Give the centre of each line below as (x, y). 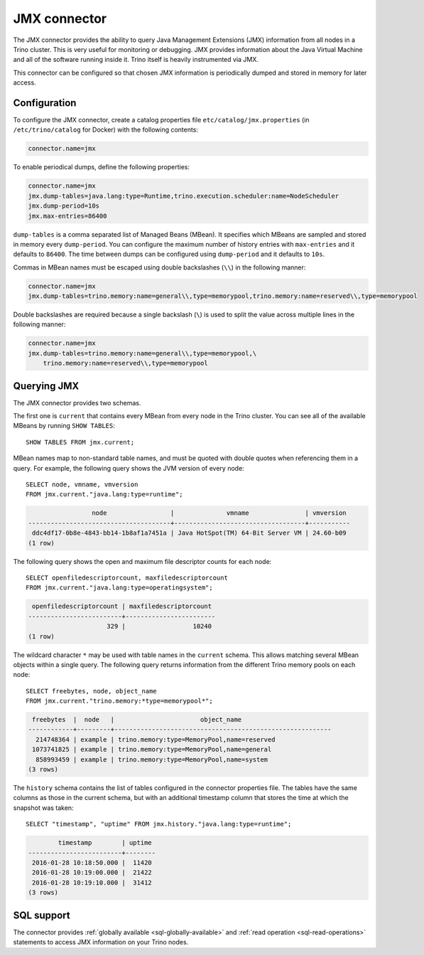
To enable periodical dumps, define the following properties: (102, 167)
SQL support (42, 915)
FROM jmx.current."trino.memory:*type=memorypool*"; (119, 701)
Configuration (45, 103)
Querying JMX (46, 386)
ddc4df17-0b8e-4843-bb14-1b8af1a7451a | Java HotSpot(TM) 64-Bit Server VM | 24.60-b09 (190, 533)
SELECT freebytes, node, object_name (92, 691)
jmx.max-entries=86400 (67, 216)
